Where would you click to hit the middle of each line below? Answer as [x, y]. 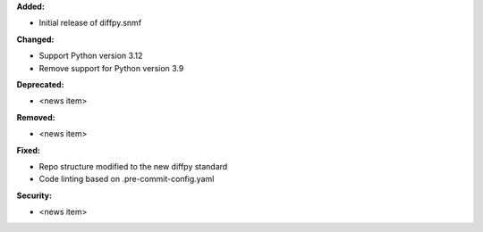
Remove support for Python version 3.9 [111, 68]
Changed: [35, 39]
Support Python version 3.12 [91, 56]
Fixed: [28, 150]
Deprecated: [40, 84]
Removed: [36, 117]
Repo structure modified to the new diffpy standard [133, 166]
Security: [34, 195]
